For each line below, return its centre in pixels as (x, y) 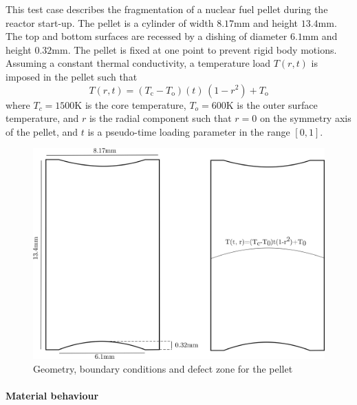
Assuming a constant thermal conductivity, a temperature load (138, 63)
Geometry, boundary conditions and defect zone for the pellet (163, 368)
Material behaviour (52, 395)
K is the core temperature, (130, 104)
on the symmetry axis (305, 118)
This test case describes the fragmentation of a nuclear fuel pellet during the (167, 9)
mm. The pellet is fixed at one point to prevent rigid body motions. (194, 49)
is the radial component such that (160, 118)
